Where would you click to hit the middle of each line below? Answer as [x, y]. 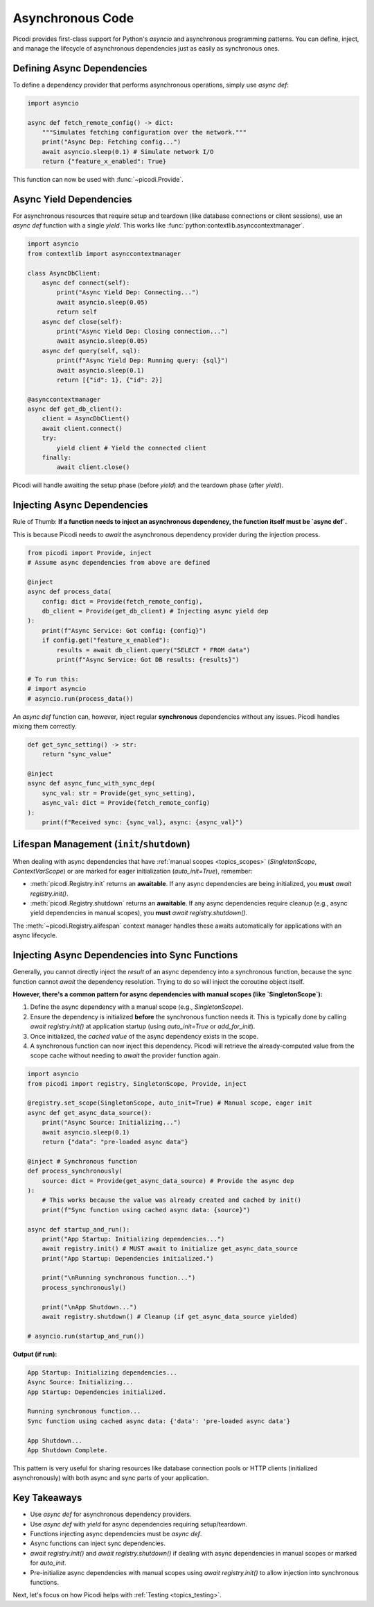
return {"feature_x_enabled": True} [104, 162]
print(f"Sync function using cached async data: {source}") [146, 1210]
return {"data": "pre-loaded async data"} [115, 1142]
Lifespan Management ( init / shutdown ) [101, 844]
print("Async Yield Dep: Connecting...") [128, 292]
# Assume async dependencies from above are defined [119, 563]
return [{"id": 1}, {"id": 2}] [109, 380]
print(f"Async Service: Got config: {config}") [124, 630]
